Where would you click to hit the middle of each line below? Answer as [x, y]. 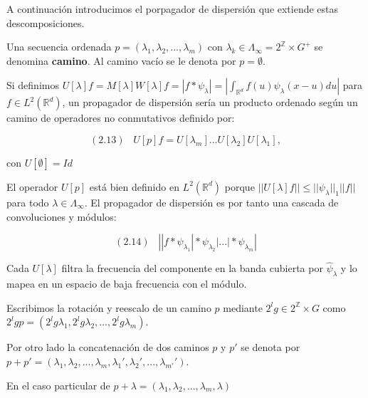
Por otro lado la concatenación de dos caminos [108, 347]
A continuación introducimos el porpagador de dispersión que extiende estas [173, 9]
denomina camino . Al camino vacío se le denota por [121, 60]
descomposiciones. [46, 22]
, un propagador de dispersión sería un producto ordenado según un [210, 102]
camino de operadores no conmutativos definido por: [121, 118]
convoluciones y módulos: [62, 216]
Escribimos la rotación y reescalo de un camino [109, 307]
